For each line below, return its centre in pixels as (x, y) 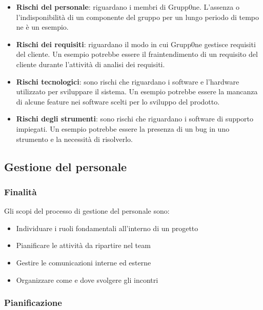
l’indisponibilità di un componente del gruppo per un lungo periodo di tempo (137, 17)
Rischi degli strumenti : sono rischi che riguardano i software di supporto (135, 119)
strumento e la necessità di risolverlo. (74, 139)
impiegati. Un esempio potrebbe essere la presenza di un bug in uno (123, 128)
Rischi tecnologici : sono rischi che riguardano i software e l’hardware (128, 81)
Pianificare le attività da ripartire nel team (83, 245)
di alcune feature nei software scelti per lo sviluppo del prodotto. (118, 101)
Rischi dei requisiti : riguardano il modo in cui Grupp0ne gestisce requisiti (136, 44)
